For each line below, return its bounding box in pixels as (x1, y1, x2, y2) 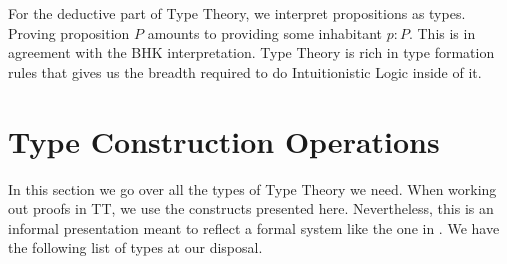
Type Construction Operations (8, 120, 440, 161)
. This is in (408, 22, 476, 43)
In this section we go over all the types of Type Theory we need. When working (8, 178, 497, 199)
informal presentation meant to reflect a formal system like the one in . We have (8, 217, 500, 238)
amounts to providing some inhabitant (147, 22, 382, 43)
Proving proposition (8, 22, 130, 43)
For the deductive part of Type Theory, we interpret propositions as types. (8, 3, 466, 23)
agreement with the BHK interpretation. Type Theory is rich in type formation (8, 42, 495, 63)
